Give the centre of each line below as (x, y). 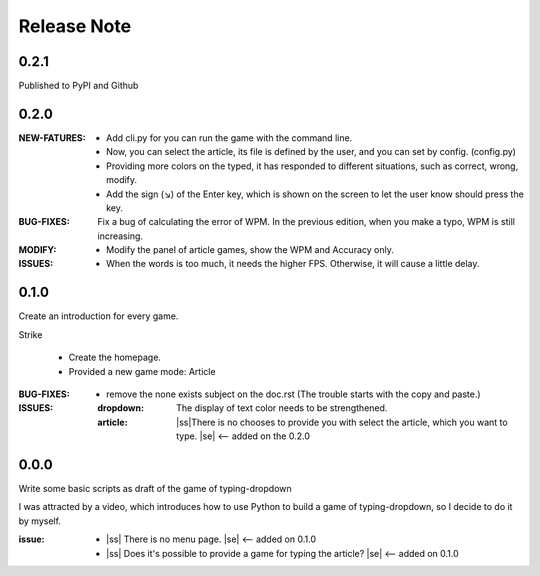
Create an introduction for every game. (98, 316)
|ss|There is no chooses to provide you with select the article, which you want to (342, 422)
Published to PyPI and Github (78, 86)
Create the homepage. (115, 357)
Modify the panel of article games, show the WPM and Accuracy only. (250, 250)
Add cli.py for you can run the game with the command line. (229, 137)
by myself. (40, 521)
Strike (30, 334)
